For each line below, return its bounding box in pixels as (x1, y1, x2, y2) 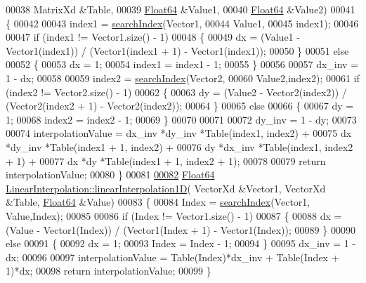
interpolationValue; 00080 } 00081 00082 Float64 (6, 167, 215, 182)
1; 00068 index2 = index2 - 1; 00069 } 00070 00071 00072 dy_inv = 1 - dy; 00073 (6, 112, 357, 126)
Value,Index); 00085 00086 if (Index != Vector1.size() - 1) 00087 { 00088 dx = (6, 208, 342, 223)
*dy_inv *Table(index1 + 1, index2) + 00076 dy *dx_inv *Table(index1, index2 (6, 139, 353, 154)
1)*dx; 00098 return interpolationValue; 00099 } (6, 263, 211, 278)
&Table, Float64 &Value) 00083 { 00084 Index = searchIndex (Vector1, (6, 195, 311, 209)
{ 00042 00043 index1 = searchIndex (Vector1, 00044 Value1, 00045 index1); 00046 (6, 15, 359, 30)
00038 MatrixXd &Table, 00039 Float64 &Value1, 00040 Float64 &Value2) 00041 (6, 2, 355, 16)
